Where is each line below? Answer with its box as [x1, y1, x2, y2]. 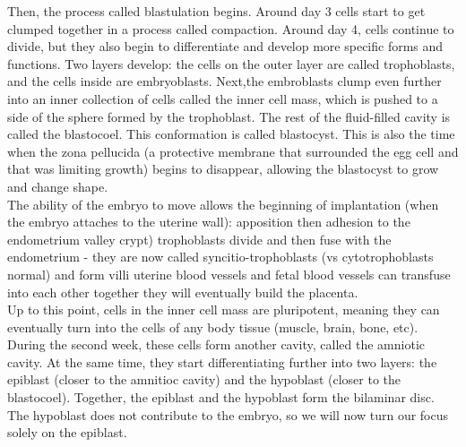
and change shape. [7, 176, 108, 195]
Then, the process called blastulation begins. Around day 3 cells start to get [7, 2, 426, 20]
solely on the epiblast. [7, 423, 127, 442]
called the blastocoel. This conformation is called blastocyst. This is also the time [7, 125, 455, 143]
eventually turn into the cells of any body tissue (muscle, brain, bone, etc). [7, 317, 419, 336]
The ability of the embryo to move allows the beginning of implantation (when [7, 194, 439, 213]
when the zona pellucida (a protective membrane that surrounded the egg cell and [7, 142, 459, 160]
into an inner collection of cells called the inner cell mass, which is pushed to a [7, 89, 438, 107]
